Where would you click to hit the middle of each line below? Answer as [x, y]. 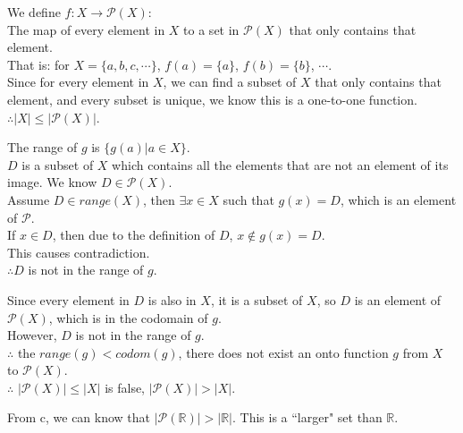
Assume [29, 199]
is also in [172, 299]
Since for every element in [78, 82]
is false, [125, 387]
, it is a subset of [257, 299]
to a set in [211, 29]
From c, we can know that [79, 417]
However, [32, 335]
